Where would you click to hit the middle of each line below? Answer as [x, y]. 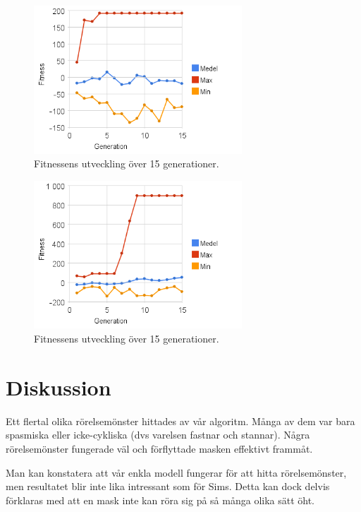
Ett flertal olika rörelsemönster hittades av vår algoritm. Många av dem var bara [180, 421]
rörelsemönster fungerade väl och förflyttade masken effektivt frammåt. [159, 448]
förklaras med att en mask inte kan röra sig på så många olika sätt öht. [160, 500]
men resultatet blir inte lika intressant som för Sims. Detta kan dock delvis [168, 486]
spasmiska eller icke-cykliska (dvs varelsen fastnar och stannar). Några [158, 435]
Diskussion [59, 387]
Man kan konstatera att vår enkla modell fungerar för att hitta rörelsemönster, [176, 472]
